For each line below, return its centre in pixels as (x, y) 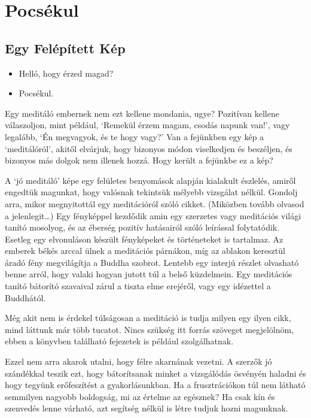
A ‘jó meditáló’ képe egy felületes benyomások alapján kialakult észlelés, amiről (150, 180)
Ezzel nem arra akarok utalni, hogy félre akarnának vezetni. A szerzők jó (138, 361)
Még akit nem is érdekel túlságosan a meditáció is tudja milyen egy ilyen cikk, (148, 318)
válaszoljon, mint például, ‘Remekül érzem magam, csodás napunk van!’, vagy (147, 125)
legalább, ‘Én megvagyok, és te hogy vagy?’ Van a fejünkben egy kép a (135, 136)
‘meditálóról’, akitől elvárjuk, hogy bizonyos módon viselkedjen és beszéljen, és (149, 148)
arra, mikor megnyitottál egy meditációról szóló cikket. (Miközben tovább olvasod (155, 203)
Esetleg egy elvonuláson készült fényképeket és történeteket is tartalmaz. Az (144, 239)
